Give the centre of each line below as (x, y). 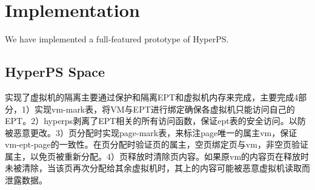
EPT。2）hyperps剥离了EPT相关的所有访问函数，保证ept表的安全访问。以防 (155, 121)
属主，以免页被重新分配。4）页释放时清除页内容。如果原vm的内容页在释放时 (157, 156)
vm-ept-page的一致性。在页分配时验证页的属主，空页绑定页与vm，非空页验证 (157, 144)
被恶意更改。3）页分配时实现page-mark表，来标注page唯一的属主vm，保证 (151, 132)
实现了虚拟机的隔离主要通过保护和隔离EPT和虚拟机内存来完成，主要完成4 (152, 97)
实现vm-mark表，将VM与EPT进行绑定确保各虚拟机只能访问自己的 (164, 109)
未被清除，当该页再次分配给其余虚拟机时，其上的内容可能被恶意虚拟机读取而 (157, 168)
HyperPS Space (55, 72)
